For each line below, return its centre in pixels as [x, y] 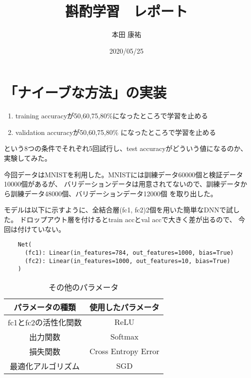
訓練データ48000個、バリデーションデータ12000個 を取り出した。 [114, 193]
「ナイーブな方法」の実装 [85, 92]
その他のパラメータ [84, 287]
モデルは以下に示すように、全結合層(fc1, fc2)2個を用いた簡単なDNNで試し [122, 210]
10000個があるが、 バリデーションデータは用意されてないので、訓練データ [122, 184]
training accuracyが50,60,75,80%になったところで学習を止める [112, 116]
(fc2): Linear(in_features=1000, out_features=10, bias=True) [127, 261]
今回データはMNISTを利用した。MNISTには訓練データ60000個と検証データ [124, 174]
